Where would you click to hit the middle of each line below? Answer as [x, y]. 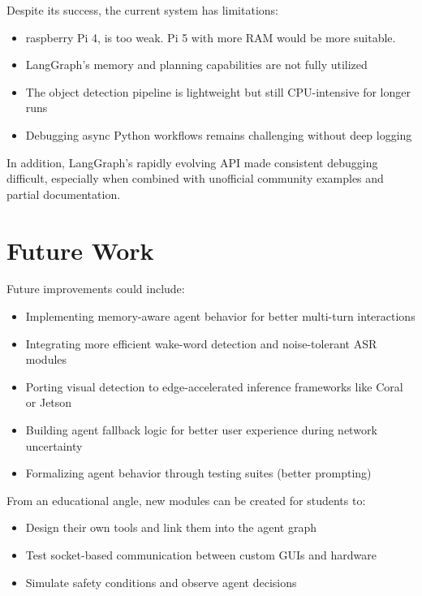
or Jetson [49, 402]
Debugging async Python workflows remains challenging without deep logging [219, 134]
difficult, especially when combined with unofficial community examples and [195, 178]
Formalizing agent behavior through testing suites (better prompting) [198, 473]
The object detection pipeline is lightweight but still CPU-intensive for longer [218, 91]
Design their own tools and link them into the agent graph [171, 527]
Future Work [80, 250]
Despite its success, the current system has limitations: [142, 10]
